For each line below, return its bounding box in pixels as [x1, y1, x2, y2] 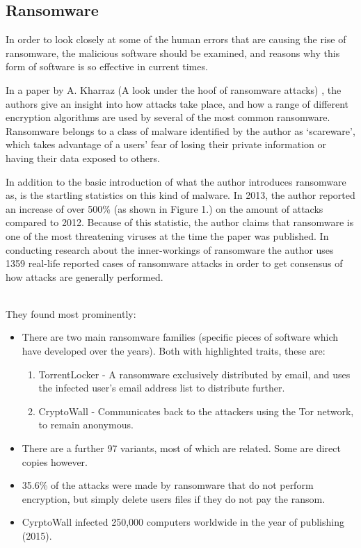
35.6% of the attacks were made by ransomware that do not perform [22, 478, 314, 492]
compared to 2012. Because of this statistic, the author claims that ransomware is [6, 215, 354, 229]
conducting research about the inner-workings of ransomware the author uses [6, 242, 334, 257]
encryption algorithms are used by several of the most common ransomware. [6, 110, 330, 124]
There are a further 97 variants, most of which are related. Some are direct [22, 441, 341, 456]
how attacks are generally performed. [6, 269, 163, 284]
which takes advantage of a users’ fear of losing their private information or [6, 137, 326, 152]
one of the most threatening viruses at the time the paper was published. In [6, 228, 329, 243]
